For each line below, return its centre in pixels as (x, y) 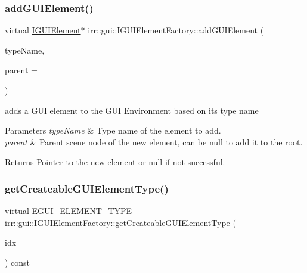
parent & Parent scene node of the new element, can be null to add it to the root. (154, 142)
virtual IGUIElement (43, 30)
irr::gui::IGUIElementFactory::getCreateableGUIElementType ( (120, 222)
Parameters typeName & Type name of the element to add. (113, 130)
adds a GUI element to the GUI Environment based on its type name (132, 110)
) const (18, 262)
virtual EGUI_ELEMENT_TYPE (69, 211)
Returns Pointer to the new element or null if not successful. (115, 162)
